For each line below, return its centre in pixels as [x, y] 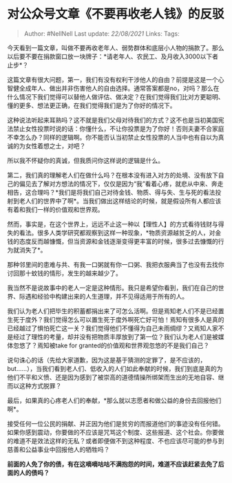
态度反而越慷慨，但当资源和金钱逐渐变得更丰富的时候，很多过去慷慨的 [118, 241]
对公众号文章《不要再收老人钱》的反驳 [116, 14]
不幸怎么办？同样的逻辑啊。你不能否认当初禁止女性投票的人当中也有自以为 [113, 137]
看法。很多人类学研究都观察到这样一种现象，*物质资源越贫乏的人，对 [117, 233]
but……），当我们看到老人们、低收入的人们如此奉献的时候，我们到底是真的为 [115, 368]
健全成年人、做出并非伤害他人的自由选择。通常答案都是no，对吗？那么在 [116, 88]
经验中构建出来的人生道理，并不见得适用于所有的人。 [112, 296]
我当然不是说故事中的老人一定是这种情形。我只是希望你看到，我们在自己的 [113, 288]
